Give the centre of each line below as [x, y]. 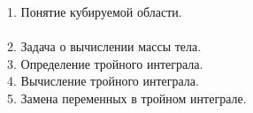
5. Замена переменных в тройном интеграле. [127, 98]
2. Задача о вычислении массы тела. [104, 46]
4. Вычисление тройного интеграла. [103, 81]
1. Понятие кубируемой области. [95, 11]
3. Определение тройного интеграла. [105, 63]
